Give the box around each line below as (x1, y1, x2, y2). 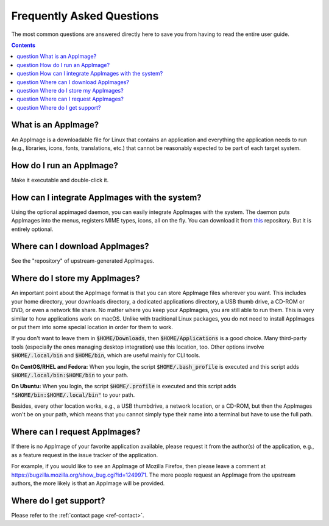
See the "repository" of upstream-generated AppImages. (11, 257, 155, 265)
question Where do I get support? (16, 104, 101, 111)
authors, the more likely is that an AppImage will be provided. (11, 479, 165, 487)
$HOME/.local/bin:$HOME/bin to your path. (11, 371, 129, 379)
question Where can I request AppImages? (16, 95, 124, 103)
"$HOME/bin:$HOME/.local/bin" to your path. (11, 391, 135, 399)
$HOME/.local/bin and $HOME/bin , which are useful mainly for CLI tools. (11, 352, 200, 359)
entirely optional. (11, 226, 54, 233)
